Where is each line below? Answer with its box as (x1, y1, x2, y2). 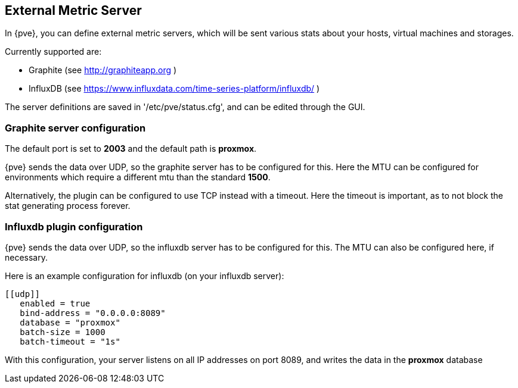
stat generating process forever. (5, 201, 131, 211)
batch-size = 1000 (20, 327, 106, 337)
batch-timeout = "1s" (20, 336, 120, 346)
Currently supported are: (5, 46, 102, 57)
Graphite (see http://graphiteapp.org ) (29, 65, 177, 76)
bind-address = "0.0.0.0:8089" (20, 308, 166, 318)
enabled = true (20, 298, 91, 308)
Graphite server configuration (5, 121, 146, 134)
